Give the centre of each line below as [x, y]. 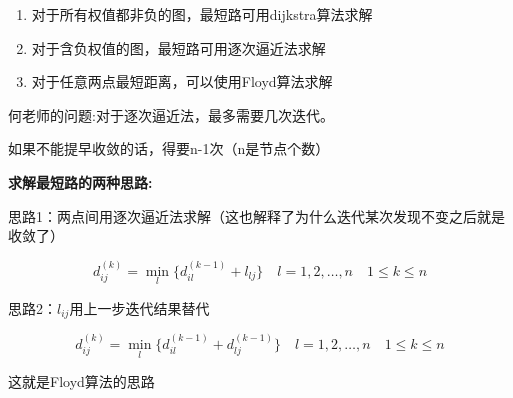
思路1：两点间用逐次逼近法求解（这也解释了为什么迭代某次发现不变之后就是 [256, 215]
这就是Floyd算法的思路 [81, 381]
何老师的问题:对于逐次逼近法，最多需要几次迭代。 [171, 114]
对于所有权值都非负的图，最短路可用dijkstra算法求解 [202, 14]
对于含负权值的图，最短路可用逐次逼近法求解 [178, 47]
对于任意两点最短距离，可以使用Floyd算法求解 [182, 81]
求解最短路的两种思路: [80, 181]
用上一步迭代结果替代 [139, 307]
